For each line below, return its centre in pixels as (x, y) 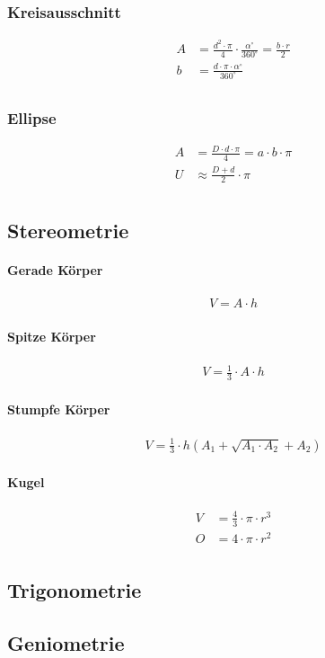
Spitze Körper (52, 336)
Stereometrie (68, 230)
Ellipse (32, 117)
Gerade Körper (55, 269)
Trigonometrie (75, 590)
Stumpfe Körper (59, 409)
